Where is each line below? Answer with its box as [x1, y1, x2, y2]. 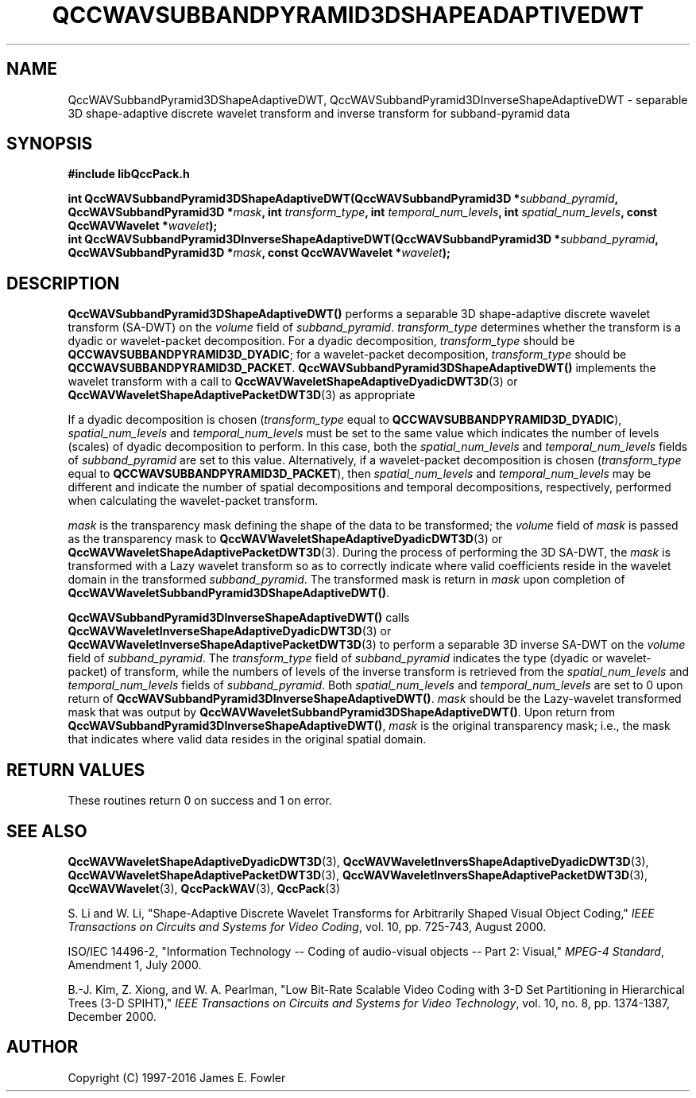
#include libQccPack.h [68, 167, 190, 181]
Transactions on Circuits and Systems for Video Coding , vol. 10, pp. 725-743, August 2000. [68, 919, 547, 933]
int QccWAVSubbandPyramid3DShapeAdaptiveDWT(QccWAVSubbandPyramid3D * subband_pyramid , [68, 192, 618, 206]
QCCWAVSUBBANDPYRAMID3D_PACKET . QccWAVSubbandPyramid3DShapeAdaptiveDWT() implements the [68, 361, 656, 375]
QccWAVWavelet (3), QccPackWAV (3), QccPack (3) [68, 881, 341, 895]
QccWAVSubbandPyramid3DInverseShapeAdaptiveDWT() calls [68, 611, 410, 625]
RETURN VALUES [6, 759, 145, 780]
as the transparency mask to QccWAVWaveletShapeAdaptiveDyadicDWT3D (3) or [68, 532, 503, 546]
